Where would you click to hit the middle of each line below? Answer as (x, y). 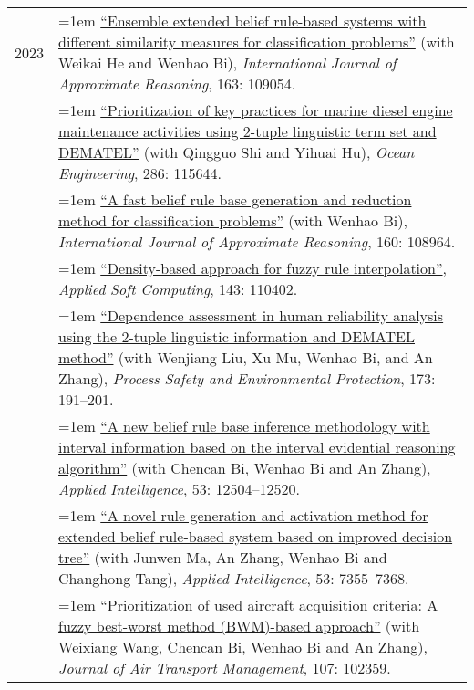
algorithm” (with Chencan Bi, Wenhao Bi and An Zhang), (245, 468)
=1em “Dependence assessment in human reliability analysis (251, 315)
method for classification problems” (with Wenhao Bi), (233, 220)
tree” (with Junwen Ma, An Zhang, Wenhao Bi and (223, 557)
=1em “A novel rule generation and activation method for (243, 515)
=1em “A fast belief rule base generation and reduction (235, 199)
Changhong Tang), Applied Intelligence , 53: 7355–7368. (234, 578)
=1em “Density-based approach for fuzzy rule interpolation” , (252, 268)
